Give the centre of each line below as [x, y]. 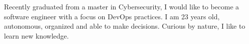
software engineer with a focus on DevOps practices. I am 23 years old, [112, 16]
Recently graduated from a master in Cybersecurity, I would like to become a [122, 6]
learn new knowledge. [36, 35]
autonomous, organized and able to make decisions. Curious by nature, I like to [125, 26]
